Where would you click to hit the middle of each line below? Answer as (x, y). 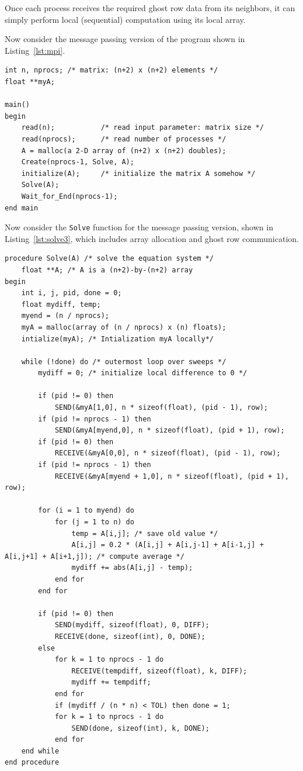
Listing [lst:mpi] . (35, 50)
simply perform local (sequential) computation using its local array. (125, 19)
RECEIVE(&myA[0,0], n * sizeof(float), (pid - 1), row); (168, 453)
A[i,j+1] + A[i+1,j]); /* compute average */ (95, 556)
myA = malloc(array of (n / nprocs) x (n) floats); (124, 327)
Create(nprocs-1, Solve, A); (78, 162)
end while (40, 751)
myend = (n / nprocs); (65, 316)
